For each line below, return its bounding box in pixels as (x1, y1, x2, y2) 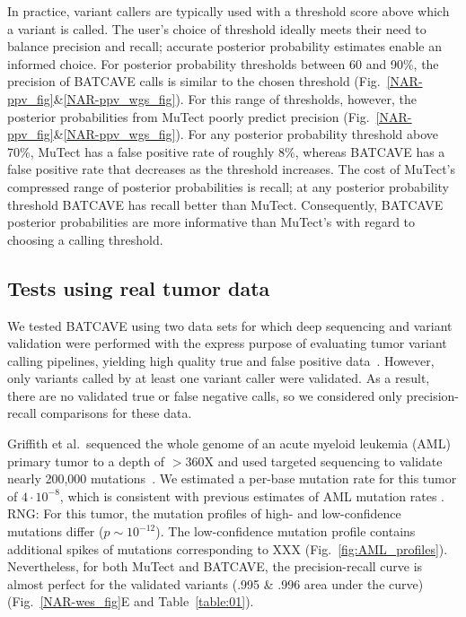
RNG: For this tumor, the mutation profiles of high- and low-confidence (7, 504, 401, 523)
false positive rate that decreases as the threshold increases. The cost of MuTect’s (7, 160, 456, 178)
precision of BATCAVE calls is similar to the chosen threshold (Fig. (7, 72, 381, 91)
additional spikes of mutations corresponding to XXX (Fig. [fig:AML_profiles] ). (7, 539, 448, 558)
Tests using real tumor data (7, 274, 270, 301)
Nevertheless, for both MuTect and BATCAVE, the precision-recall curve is (7, 557, 423, 576)
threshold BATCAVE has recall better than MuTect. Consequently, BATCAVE (7, 195, 444, 213)
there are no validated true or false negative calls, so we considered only (7, 386, 402, 404)
